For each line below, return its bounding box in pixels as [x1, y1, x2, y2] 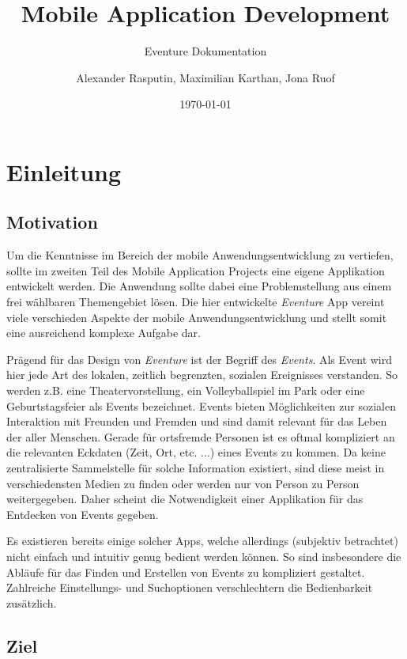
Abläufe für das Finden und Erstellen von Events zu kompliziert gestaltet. [6, 563, 365, 580]
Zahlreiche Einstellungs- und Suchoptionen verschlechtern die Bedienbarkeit [6, 579, 373, 596]
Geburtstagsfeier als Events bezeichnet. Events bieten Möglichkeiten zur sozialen [6, 397, 396, 414]
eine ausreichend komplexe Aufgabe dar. [6, 324, 201, 341]
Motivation [6, 210, 98, 234]
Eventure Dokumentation [144, 43, 267, 59]
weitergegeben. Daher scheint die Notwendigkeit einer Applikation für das [6, 490, 364, 507]
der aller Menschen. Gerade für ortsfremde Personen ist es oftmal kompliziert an [6, 428, 395, 445]
